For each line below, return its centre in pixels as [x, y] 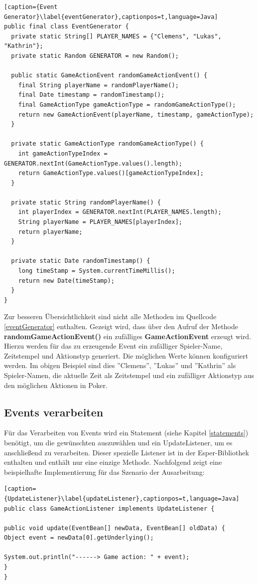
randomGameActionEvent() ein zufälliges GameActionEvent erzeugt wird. [128, 336]
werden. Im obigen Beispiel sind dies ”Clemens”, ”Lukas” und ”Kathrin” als [120, 365]
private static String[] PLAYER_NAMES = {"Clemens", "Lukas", [116, 36]
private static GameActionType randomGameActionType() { [107, 144]
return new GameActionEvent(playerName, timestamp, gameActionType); [136, 114]
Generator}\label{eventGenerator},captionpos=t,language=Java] [111, 17]
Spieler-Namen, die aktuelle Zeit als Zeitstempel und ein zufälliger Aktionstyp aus [129, 375]
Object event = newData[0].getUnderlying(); [79, 538]
